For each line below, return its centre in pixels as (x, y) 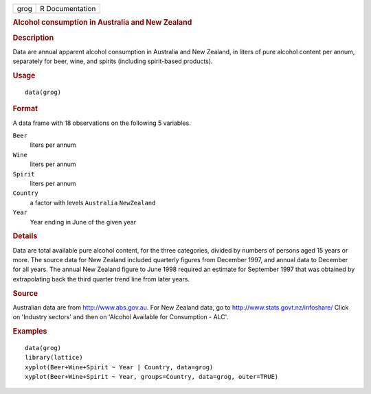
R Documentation (68, 9)
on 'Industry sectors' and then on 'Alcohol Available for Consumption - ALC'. (121, 317)
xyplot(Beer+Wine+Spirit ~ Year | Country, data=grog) (119, 367)
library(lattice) (54, 358)
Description (33, 38)
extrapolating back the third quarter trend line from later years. (101, 279)
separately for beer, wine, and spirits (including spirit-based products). (113, 61)
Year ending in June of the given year (83, 222)
